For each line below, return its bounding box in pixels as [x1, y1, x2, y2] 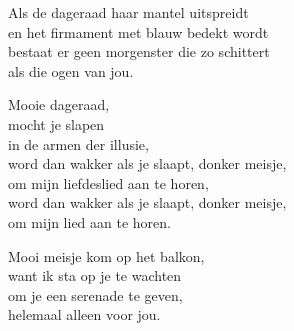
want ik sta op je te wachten [8, 265, 182, 286]
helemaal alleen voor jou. [8, 304, 161, 325]
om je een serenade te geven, [8, 284, 183, 305]
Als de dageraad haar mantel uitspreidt [8, 2, 249, 22]
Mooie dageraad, [8, 94, 110, 115]
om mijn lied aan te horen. [8, 211, 171, 232]
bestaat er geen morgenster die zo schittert [8, 41, 270, 62]
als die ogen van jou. [8, 60, 134, 81]
